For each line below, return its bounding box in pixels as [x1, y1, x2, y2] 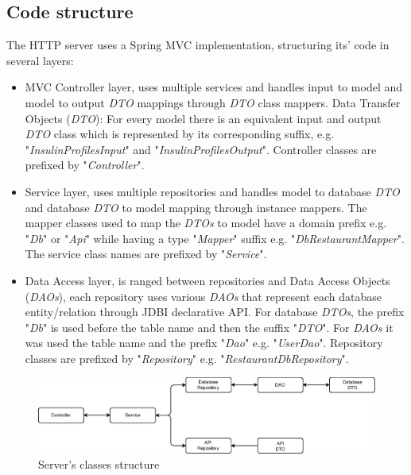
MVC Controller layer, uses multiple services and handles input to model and [25, 79, 403, 95]
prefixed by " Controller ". [25, 156, 145, 173]
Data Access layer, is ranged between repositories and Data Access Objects [25, 272, 390, 288]
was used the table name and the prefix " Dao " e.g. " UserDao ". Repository [25, 334, 383, 351]
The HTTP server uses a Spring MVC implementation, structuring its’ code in [6, 37, 390, 53]
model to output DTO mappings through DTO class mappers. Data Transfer [25, 94, 401, 110]
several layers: [6, 52, 74, 68]
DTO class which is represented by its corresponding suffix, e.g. [25, 126, 335, 142]
